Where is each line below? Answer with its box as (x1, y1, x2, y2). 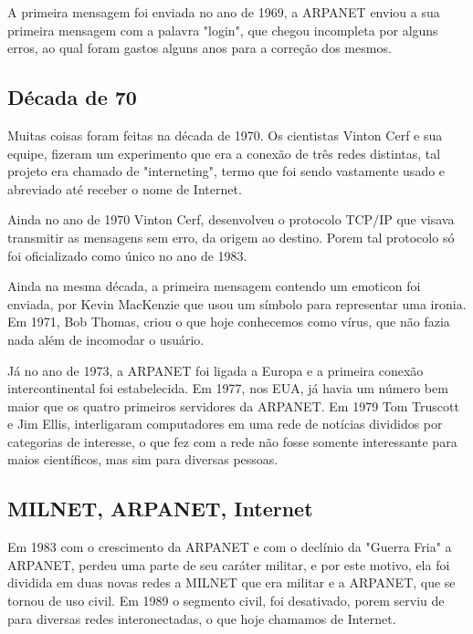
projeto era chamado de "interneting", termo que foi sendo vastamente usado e (7, 161, 446, 181)
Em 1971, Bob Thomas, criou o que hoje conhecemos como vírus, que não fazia (7, 312, 450, 331)
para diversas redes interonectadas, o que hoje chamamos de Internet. (7, 608, 396, 628)
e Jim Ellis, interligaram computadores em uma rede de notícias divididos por (7, 414, 443, 433)
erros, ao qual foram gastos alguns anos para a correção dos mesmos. (7, 38, 392, 57)
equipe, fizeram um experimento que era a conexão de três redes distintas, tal (7, 143, 441, 162)
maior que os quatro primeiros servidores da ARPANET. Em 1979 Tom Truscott (7, 396, 459, 415)
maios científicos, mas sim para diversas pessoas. (7, 450, 279, 469)
